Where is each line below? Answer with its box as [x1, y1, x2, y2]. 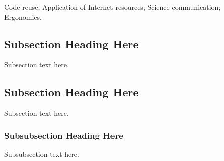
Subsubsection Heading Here [4, 129, 123, 141]
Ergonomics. [4, 11, 42, 22]
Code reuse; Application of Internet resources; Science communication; [4, 2, 221, 12]
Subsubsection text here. [4, 149, 79, 159]
